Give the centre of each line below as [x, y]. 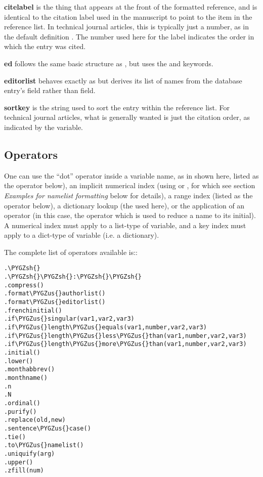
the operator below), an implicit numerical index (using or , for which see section [130, 185]
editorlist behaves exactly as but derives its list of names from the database [123, 80]
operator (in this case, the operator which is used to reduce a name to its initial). [130, 215]
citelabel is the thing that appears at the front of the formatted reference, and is [131, 7]
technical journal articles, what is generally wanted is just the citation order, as [127, 117]
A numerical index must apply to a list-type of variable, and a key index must [125, 225]
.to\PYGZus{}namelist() [44, 445]
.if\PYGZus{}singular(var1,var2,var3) [69, 319]
